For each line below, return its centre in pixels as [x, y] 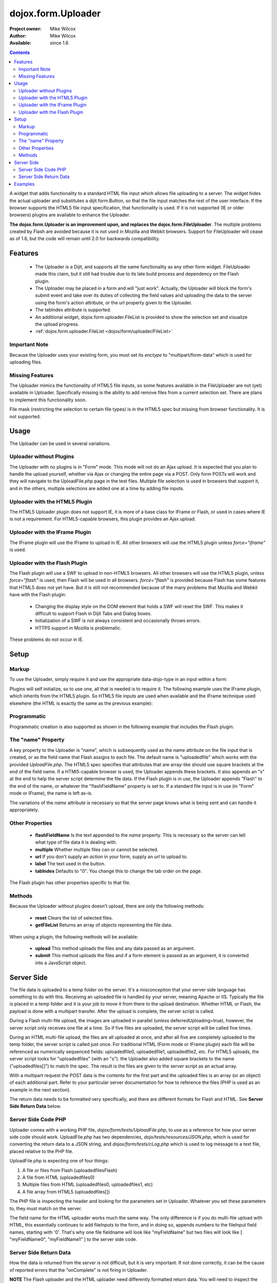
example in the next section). [40, 1090]
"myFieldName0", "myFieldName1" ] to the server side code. [73, 1239]
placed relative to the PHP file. [42, 1151]
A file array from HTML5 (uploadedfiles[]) [66, 1192]
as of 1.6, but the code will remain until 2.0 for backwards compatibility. [85, 239]
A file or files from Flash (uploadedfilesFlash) [70, 1170]
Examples [24, 184]
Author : [18, 35]
